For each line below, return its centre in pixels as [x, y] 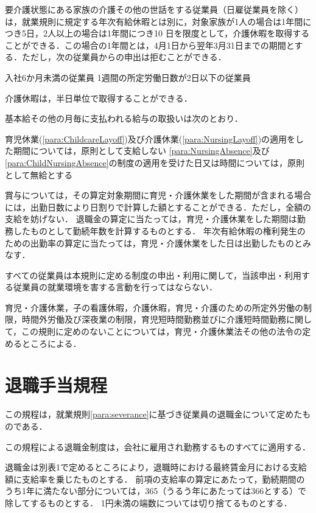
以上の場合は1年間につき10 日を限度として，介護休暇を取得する [183, 33]
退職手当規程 [56, 385]
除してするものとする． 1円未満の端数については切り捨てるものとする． [149, 502]
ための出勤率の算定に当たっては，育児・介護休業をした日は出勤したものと [154, 243]
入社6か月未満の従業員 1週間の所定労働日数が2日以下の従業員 [128, 77]
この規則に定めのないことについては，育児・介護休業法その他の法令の [162, 331]
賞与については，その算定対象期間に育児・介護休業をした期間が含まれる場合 [158, 195]
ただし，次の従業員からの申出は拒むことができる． [124, 57]
